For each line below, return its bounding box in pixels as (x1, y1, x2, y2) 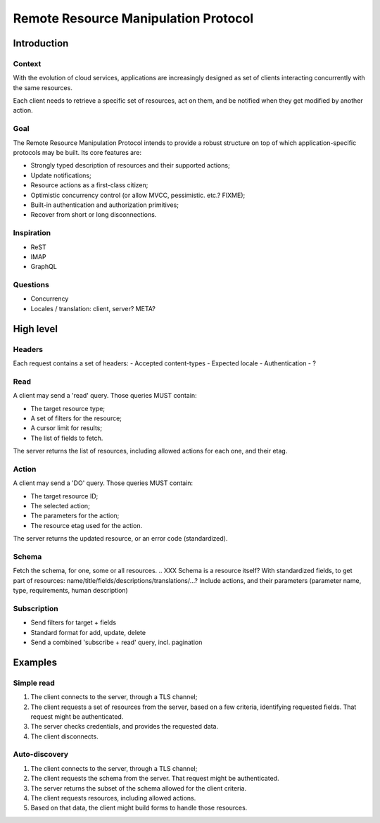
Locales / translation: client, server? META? (30, 304, 156, 313)
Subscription (13, 603, 59, 613)
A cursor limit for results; (30, 424, 102, 432)
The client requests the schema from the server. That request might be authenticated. (30, 774, 279, 783)
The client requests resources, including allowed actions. (30, 794, 196, 803)
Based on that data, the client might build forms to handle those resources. (30, 803, 248, 812)
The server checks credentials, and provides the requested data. (30, 722, 219, 731)
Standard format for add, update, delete (30, 628, 146, 636)
